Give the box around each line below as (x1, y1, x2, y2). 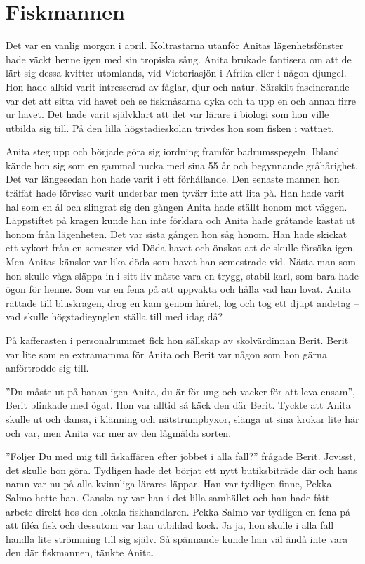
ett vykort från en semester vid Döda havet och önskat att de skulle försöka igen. (6, 240, 356, 255)
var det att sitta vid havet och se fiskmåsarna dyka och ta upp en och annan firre (6, 93, 357, 107)
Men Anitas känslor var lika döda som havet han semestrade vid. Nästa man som (6, 254, 356, 269)
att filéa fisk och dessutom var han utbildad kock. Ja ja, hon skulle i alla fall (6, 518, 334, 532)
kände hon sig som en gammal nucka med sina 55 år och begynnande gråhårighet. (6, 157, 359, 172)
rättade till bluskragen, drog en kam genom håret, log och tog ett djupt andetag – (6, 295, 359, 310)
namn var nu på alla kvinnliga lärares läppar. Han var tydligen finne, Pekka (6, 476, 332, 491)
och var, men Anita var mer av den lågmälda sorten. (6, 425, 232, 440)
